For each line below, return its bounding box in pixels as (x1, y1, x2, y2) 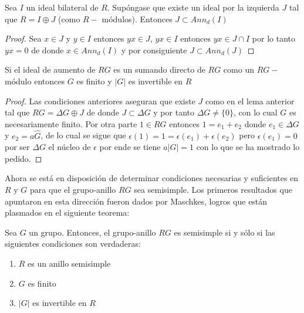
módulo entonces (5, 74, 65, 87)
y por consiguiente (121, 43, 187, 56)
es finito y (76, 74, 112, 87)
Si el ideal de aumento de (5, 63, 96, 76)
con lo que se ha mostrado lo (196, 141, 300, 153)
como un (223, 63, 254, 76)
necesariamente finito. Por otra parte (5, 117, 137, 130)
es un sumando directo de (113, 63, 205, 76)
